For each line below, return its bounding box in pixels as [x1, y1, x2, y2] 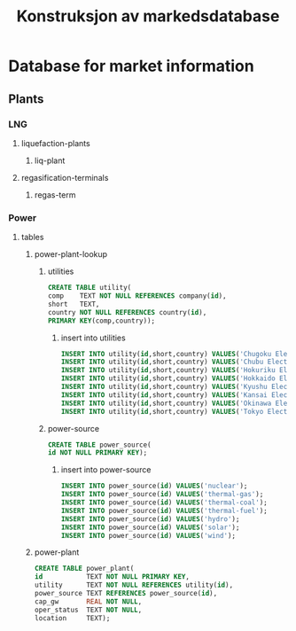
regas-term [34, 189, 76, 200]
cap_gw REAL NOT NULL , [34, 596, 143, 606]
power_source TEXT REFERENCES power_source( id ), [34, 589, 218, 598]
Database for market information [8, 56, 254, 76]
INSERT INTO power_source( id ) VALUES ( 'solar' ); [60, 523, 240, 532]
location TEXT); [34, 613, 111, 622]
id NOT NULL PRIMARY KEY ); [47, 448, 148, 457]
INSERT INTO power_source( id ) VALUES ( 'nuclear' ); [60, 481, 248, 491]
